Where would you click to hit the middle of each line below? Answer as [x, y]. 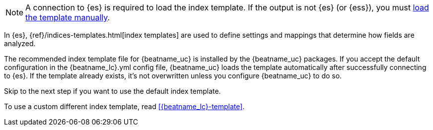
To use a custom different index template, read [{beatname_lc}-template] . [124, 106]
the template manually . [68, 17]
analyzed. [20, 43]
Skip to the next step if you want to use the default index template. [112, 91]
